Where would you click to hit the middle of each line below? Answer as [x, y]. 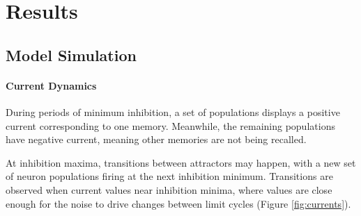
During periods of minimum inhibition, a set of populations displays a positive [173, 111]
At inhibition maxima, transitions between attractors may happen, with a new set [181, 162]
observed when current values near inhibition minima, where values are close [169, 189]
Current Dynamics [51, 85]
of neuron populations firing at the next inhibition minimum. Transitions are [169, 176]
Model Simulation [71, 55]
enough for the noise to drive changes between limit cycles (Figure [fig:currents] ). [178, 203]
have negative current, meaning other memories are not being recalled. [156, 139]
